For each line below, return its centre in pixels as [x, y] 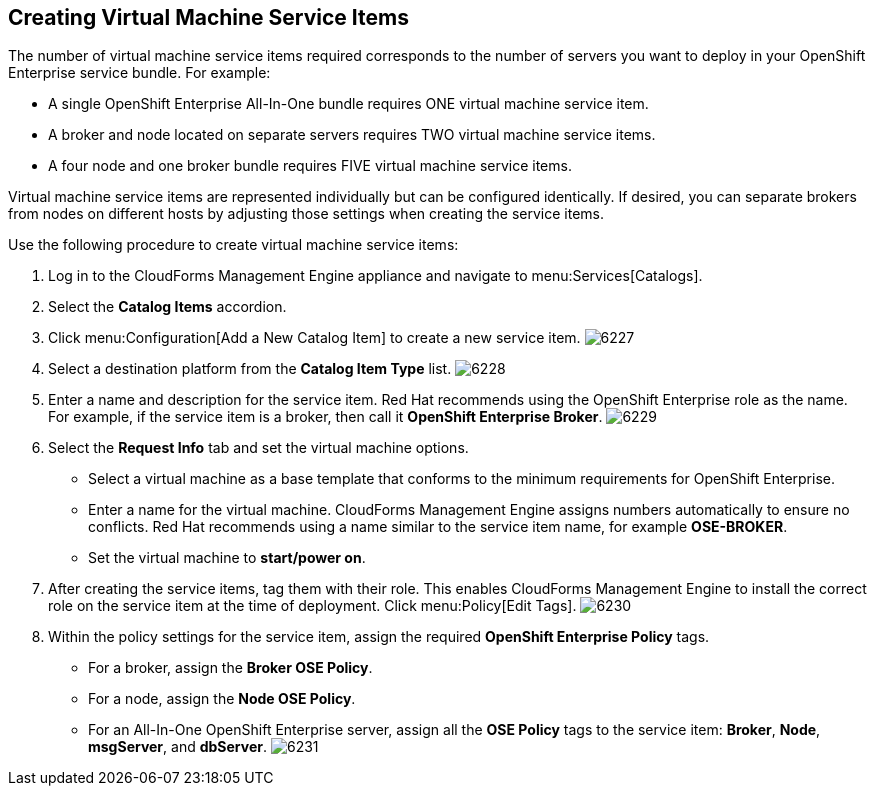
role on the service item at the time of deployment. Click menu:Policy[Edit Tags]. [312, 606]
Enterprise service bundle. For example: [139, 73]
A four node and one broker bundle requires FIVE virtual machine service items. [310, 166]
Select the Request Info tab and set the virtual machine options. [258, 448]
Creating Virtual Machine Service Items [208, 17]
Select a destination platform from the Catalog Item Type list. [250, 369]
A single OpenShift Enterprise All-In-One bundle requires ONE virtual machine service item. [348, 104]
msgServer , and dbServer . [178, 747]
